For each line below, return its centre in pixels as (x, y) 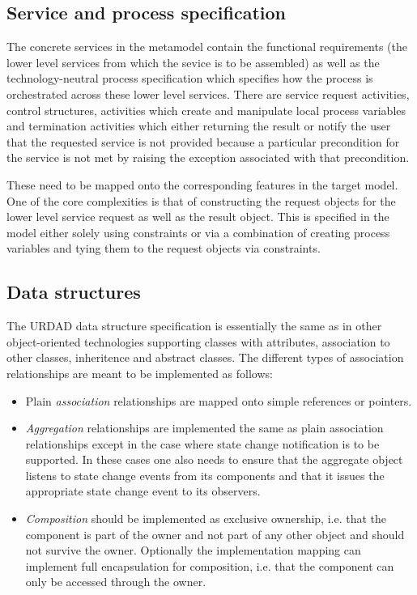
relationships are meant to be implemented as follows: (140, 373)
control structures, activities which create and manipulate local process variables (206, 110)
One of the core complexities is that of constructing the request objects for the (201, 200)
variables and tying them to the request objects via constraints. (164, 248)
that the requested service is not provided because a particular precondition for (203, 141)
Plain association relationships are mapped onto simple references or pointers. (219, 400)
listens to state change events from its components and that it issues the (205, 475)
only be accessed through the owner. (116, 582)
